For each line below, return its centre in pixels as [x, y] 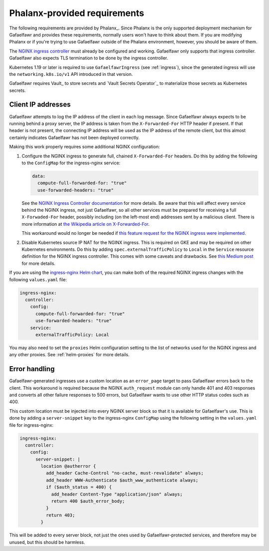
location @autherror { [68, 466]
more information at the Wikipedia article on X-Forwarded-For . [85, 224]
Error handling [32, 369]
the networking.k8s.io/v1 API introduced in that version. [71, 74]
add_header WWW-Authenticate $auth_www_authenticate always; [122, 480]
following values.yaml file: [38, 279]
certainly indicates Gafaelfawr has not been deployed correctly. [74, 137]
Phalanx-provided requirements [77, 13]
